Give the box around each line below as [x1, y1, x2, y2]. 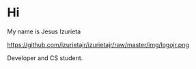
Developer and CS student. [7, 53, 83, 62]
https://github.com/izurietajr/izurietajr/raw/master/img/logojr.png [7, 40, 190, 49]
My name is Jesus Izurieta [7, 27, 81, 36]
